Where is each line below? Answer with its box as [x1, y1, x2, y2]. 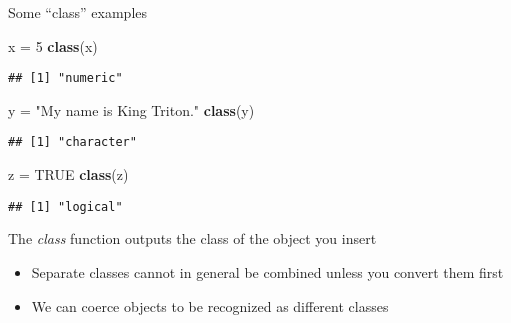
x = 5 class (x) [8, 35, 98, 56]
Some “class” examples [8, 2, 148, 22]
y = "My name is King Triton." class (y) [8, 99, 255, 120]
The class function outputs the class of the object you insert [8, 228, 377, 249]
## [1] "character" [8, 135, 137, 150]
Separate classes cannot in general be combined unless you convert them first [31, 261, 504, 282]
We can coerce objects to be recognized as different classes [31, 295, 389, 316]
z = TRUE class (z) [8, 164, 129, 185]
